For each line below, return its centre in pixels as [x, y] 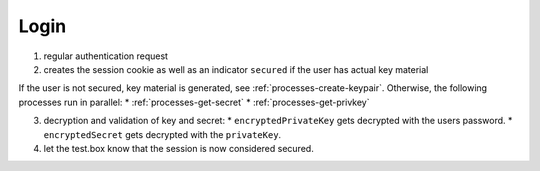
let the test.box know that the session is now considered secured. [178, 148]
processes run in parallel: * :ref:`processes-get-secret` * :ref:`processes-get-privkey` [194, 102]
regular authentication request [106, 56]
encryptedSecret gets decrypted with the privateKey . [162, 134]
